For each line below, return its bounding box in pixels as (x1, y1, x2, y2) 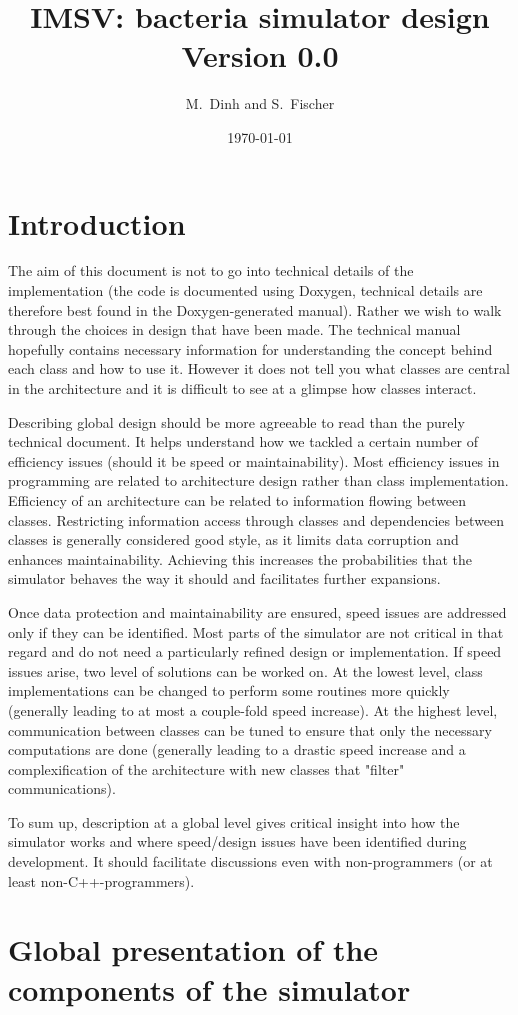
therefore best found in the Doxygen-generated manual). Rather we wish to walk (8, 299, 502, 320)
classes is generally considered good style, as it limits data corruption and (8, 529, 459, 550)
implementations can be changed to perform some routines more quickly (8, 680, 450, 701)
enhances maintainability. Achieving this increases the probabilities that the (8, 548, 473, 569)
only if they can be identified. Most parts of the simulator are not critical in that (8, 621, 504, 642)
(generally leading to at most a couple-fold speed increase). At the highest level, (8, 699, 498, 720)
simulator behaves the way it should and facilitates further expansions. (8, 568, 441, 589)
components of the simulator (8, 968, 411, 1009)
